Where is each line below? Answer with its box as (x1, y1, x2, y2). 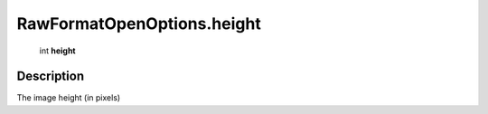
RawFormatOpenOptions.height (16, 14, 261, 33)
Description (16, 69, 85, 84)
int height (39, 45, 76, 56)
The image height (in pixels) (16, 92, 121, 103)
